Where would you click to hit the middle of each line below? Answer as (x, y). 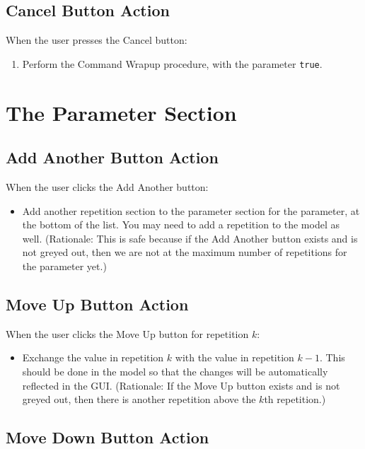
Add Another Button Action (112, 157)
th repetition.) (295, 399)
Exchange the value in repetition (93, 357)
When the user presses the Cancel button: (97, 40)
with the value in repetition (234, 357)
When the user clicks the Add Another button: (107, 187)
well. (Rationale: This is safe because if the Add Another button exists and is (190, 238)
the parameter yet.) (64, 266)
